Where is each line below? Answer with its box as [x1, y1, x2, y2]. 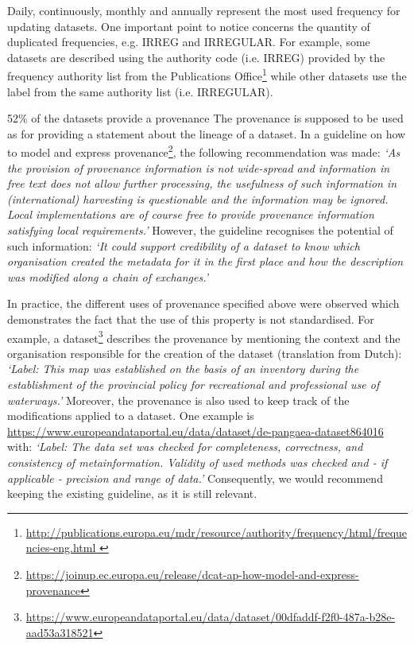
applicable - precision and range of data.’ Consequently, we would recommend [7, 469, 383, 486]
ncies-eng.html [25, 539, 96, 556]
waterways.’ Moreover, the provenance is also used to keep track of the [7, 391, 350, 408]
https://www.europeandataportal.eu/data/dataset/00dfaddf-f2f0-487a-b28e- [25, 608, 396, 625]
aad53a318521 [25, 624, 94, 640]
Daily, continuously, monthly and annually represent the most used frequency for [7, 2, 400, 18]
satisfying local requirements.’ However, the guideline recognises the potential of [7, 222, 393, 239]
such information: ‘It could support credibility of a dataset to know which [7, 237, 360, 254]
